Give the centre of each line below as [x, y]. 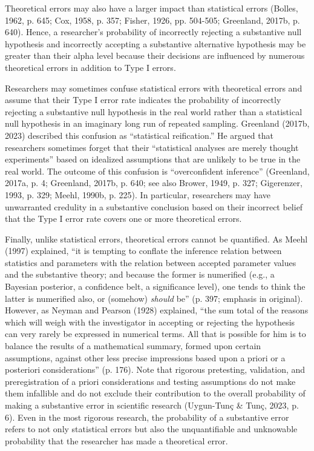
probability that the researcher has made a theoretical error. [116, 440]
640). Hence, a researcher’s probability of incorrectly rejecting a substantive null [153, 32]
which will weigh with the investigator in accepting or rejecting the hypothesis [150, 322]
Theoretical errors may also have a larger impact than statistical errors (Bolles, [152, 8]
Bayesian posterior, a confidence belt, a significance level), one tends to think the [155, 286]
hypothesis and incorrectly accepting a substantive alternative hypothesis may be [155, 43]
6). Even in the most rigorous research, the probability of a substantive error [147, 417]
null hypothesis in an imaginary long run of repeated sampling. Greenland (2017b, [157, 123]
